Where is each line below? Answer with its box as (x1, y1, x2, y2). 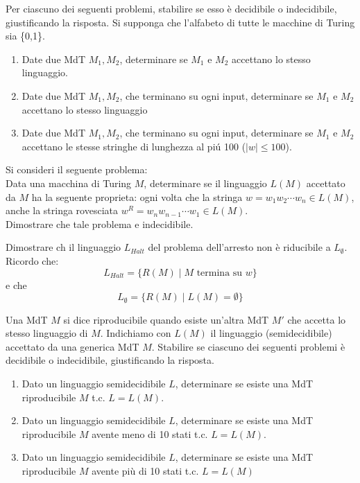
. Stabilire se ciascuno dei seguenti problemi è (151, 339, 345, 353)
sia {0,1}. (6, 28, 45, 43)
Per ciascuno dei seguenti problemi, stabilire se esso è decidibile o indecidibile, (6, 1, 337, 15)
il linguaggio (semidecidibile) (210, 326, 332, 340)
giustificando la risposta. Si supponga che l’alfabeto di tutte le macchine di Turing (6, 15, 355, 29)
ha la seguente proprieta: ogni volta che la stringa (31, 189, 243, 204)
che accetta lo (287, 312, 346, 326)
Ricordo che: (6, 253, 59, 267)
